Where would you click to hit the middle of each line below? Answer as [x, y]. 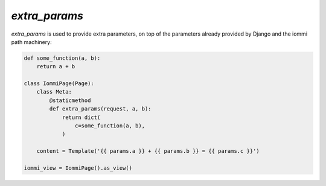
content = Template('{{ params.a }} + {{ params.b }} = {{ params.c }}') [148, 151]
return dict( [81, 117]
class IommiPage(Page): [59, 84]
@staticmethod [70, 100]
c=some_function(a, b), [110, 126]
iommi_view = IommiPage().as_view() [78, 168]
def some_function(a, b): [62, 58]
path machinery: [31, 42]
